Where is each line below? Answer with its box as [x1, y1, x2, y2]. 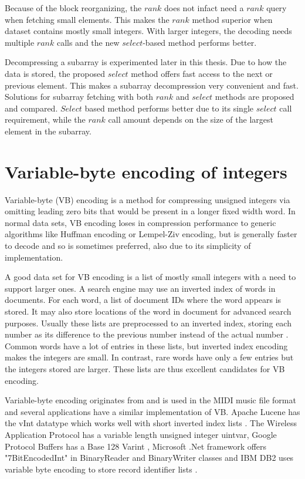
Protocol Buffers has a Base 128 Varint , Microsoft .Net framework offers [5, 440, 267, 452]
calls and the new [56, 36, 120, 48]
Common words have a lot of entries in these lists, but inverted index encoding [5, 339, 288, 352]
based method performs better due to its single [84, 102, 253, 114]
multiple [5, 36, 35, 48]
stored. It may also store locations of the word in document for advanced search [5, 305, 292, 317]
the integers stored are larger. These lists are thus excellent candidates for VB [5, 362, 285, 375]
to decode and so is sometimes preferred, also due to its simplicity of [5, 239, 251, 252]
